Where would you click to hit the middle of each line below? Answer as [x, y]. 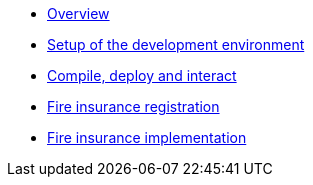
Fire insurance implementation [147, 137]
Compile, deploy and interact [142, 75]
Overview [78, 13]
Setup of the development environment [176, 44]
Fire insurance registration [133, 106]
